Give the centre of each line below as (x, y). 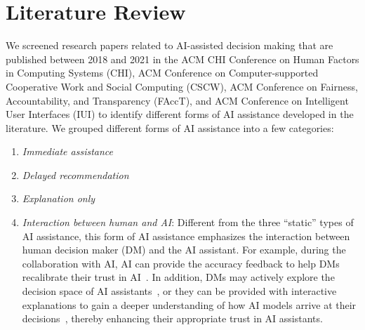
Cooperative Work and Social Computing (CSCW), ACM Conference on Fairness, (182, 86)
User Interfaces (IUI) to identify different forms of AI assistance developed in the (180, 114)
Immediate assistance (68, 151)
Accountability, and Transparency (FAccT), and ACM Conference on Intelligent (177, 100)
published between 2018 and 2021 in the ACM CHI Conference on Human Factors (182, 59)
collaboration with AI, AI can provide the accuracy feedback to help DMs (181, 263)
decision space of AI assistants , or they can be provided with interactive (179, 291)
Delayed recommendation (75, 174)
